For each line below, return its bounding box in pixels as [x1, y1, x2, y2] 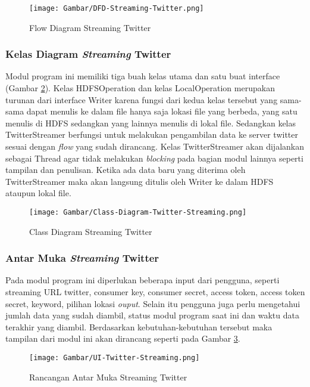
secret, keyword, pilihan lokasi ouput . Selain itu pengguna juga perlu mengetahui [5, 297, 300, 309]
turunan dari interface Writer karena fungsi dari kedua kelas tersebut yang [5, 93, 278, 106]
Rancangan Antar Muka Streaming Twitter [29, 370, 187, 383]
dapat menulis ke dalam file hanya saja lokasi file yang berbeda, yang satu [26, 105, 298, 117]
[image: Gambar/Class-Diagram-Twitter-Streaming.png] [29, 208, 247, 216]
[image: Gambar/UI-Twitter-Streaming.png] [29, 354, 200, 363]
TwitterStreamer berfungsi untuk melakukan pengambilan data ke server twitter [5, 128, 299, 141]
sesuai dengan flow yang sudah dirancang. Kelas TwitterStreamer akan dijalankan [5, 140, 304, 153]
